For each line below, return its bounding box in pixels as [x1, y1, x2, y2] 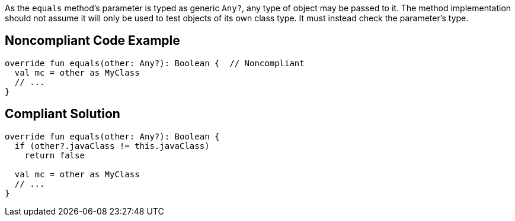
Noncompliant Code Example [5, 33, 180, 48]
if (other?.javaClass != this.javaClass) [14, 141, 210, 151]
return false [24, 150, 85, 160]
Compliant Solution [5, 106, 120, 122]
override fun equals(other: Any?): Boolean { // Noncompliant [5, 58, 305, 68]
